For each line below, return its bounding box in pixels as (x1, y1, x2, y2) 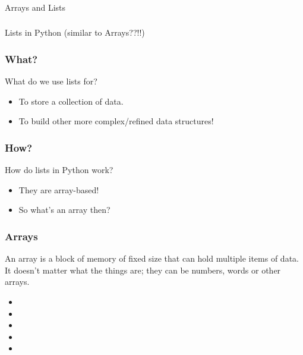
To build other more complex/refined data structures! (18, 115, 214, 127)
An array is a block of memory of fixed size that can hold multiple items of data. (5, 252, 299, 265)
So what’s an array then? (18, 203, 111, 216)
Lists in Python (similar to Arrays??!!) (5, 26, 145, 39)
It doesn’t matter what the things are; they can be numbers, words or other (5, 263, 281, 276)
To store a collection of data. (18, 95, 124, 107)
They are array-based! (18, 183, 99, 196)
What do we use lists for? (5, 75, 97, 87)
